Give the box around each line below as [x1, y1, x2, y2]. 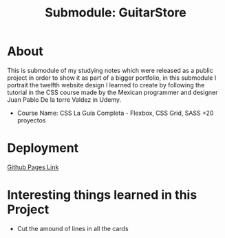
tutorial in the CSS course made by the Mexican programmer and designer [7, 88, 218, 96]
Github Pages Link [7, 163, 59, 171]
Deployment [7, 140, 79, 156]
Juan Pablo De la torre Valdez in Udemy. [7, 95, 122, 104]
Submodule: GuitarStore [44, 5, 187, 21]
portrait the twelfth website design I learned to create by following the [7, 80, 205, 89]
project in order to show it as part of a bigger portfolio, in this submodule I [7, 74, 217, 82]
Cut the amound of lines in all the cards [17, 224, 129, 232]
